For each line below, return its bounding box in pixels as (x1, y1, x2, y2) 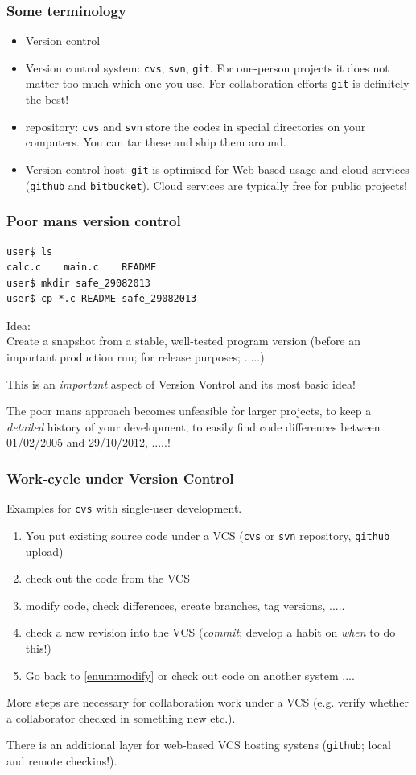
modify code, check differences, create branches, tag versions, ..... (25, 596, 345, 613)
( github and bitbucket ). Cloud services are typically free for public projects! (25, 176, 407, 193)
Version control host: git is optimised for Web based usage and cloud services (25, 160, 410, 177)
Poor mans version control (6, 211, 181, 231)
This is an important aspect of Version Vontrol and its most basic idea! (6, 375, 356, 392)
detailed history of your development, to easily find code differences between (6, 418, 381, 435)
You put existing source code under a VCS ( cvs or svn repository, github (25, 526, 390, 543)
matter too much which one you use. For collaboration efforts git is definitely (25, 75, 410, 92)
